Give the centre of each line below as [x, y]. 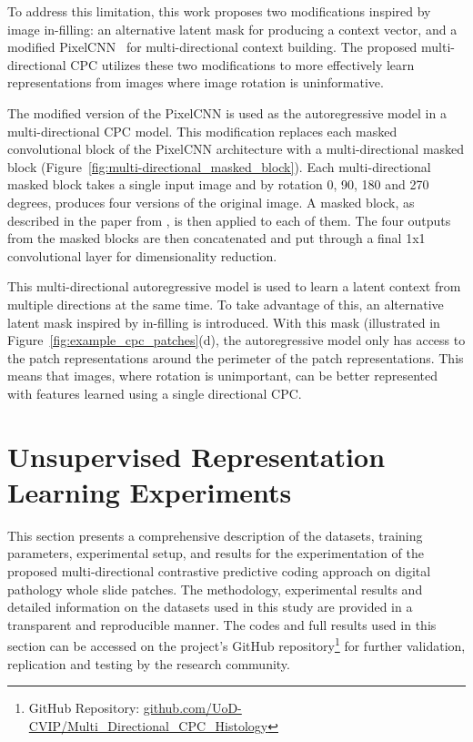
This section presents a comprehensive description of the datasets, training [215, 535]
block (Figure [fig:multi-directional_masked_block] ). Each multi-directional [219, 166]
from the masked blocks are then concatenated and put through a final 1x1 [216, 238]
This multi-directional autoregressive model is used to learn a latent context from [234, 286]
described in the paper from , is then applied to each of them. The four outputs [229, 220]
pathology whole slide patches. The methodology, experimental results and [215, 589]
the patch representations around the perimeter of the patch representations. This [236, 357]
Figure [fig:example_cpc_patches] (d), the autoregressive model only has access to [236, 340]
